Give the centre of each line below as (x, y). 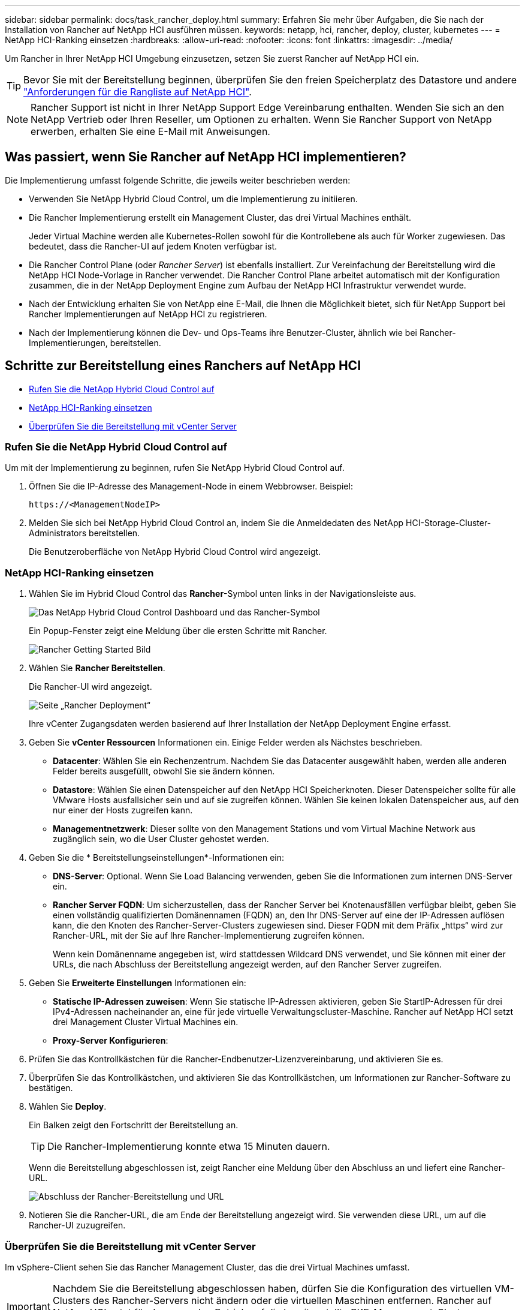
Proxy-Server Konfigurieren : (111, 1041)
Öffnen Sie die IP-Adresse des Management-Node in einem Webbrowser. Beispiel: (191, 486)
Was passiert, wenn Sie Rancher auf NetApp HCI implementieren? (206, 157)
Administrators (58, 533)
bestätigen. (51, 1088)
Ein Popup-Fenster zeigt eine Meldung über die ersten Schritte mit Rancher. (178, 631)
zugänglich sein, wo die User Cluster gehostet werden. (161, 839)
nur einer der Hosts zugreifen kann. (123, 810)
